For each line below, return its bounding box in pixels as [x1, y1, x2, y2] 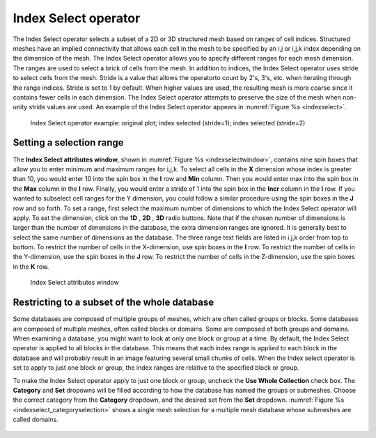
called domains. [13, 415, 58, 424]
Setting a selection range [13, 136, 125, 149]
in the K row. [13, 262, 49, 271]
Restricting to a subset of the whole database [13, 297, 214, 308]
